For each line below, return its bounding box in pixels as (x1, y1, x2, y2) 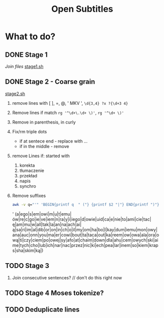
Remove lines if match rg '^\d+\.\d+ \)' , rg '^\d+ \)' (12, 109, 124, 116)
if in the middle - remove (19, 143, 70, 149)
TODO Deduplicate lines (5, 305, 80, 314)
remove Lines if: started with (12, 153, 70, 159)
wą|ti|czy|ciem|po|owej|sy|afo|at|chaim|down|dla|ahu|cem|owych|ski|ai (12, 237, 158, 243)
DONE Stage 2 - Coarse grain (5, 77, 95, 86)
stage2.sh (5, 91, 25, 97)
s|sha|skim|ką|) (12, 247, 44, 253)
